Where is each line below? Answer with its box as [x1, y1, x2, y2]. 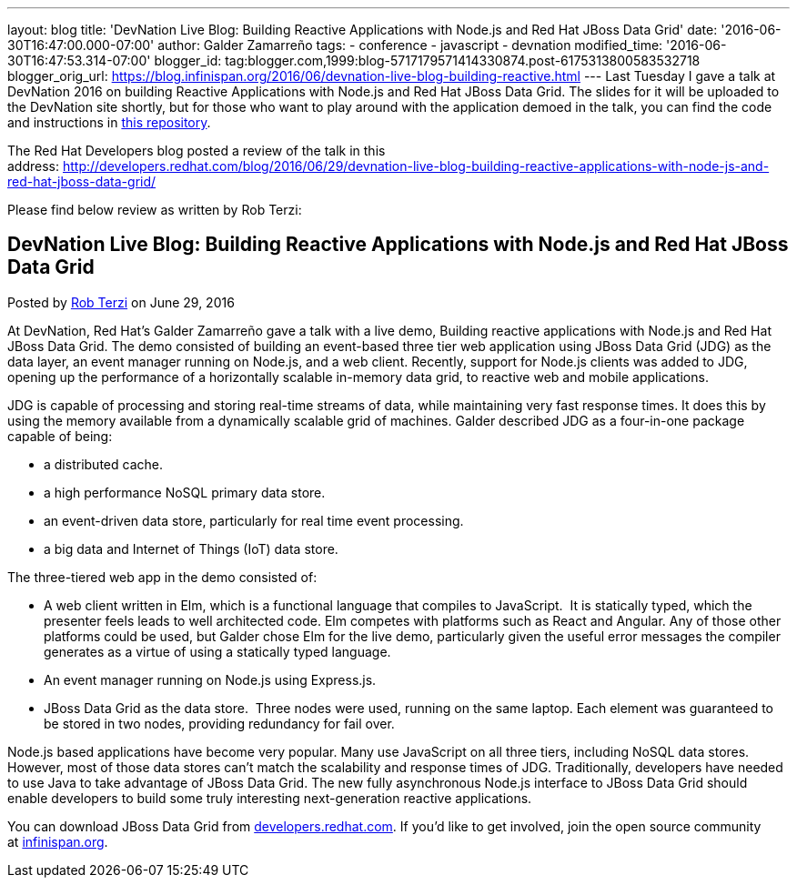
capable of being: [7, 427, 113, 444]
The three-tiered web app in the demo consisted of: [7, 568, 318, 585]
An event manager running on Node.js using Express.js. [44, 671, 377, 688]
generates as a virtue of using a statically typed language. [44, 643, 391, 659]
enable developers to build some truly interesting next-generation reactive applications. [7, 789, 532, 806]
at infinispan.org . [7, 833, 108, 850]
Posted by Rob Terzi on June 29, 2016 [7, 294, 235, 310]
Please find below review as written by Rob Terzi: [7, 202, 302, 217]
